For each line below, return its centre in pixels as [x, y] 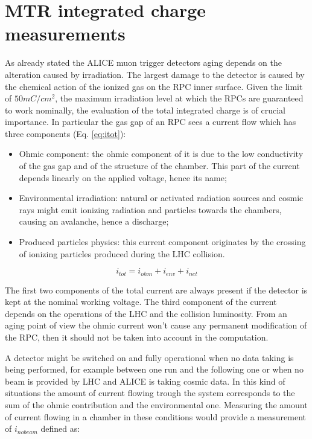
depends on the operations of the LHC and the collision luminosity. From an [146, 313]
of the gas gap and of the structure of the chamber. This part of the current [159, 166]
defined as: [60, 428]
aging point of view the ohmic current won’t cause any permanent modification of [156, 325]
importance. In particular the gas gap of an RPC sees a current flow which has [151, 122]
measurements [65, 34]
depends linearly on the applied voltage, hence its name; [123, 177]
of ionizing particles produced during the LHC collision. [122, 253]
